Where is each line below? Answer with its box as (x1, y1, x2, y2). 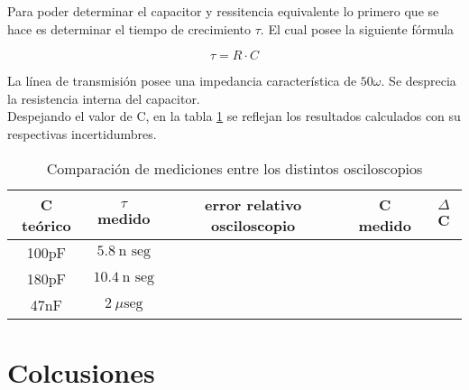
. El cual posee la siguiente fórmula (260, 19, 455, 38)
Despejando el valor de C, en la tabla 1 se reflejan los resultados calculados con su (7, 107, 461, 125)
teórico (21, 214, 71, 236)
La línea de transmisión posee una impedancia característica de (7, 71, 357, 90)
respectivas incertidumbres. (7, 124, 157, 143)
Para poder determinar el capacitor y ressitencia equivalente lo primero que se (7, 2, 439, 20)
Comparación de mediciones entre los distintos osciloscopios (46, 157, 423, 179)
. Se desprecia (381, 71, 456, 90)
